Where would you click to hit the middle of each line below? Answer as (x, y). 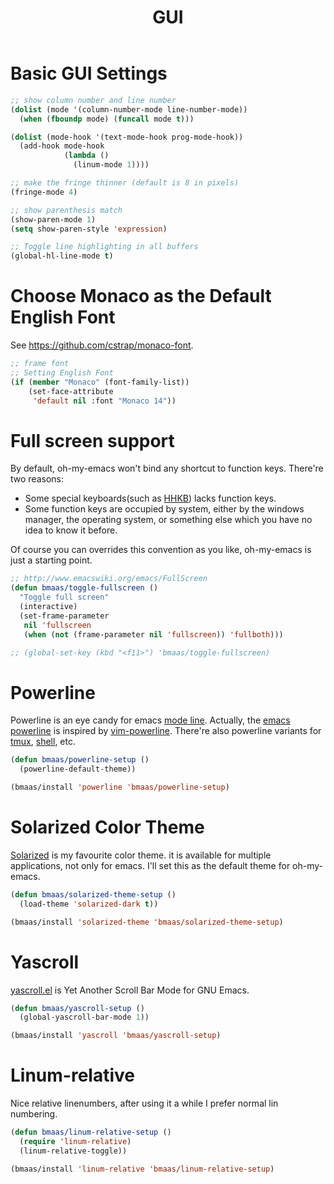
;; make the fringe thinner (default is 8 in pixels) (125, 183)
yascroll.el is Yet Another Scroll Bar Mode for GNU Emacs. (130, 990)
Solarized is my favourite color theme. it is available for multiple (141, 855)
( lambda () (86, 156)
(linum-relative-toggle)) (73, 1151)
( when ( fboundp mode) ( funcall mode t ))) (107, 119)
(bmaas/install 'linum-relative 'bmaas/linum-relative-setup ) (142, 1169)
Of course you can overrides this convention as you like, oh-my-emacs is (161, 550)
